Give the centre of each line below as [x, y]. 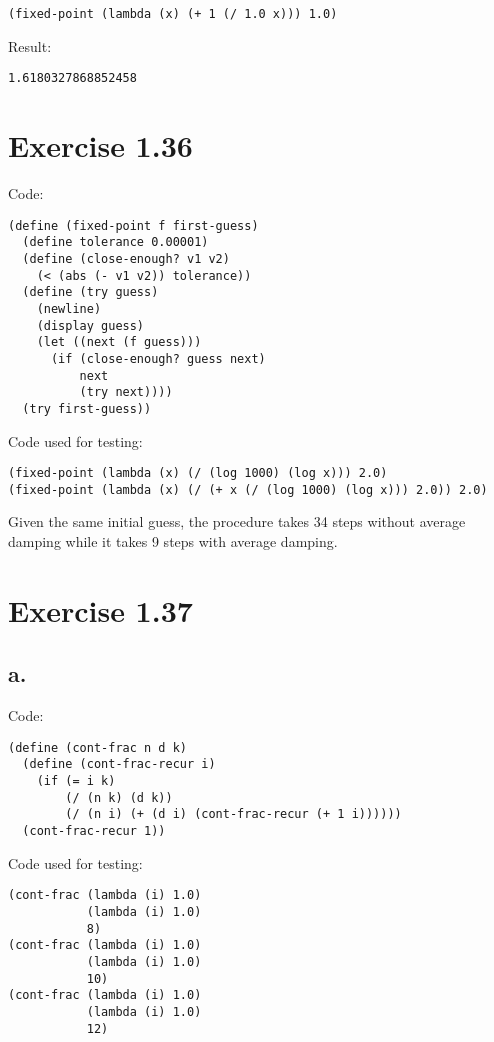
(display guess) [90, 325]
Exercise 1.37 [100, 609]
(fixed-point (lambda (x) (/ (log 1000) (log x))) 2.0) [198, 473]
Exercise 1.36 [100, 145]
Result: [30, 45]
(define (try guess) [90, 292]
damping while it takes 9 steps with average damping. [173, 541]
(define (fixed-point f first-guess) [133, 225]
